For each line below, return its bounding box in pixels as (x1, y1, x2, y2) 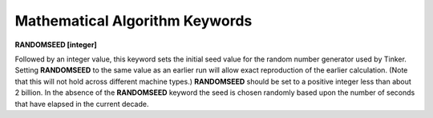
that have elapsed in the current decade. (14, 99, 149, 108)
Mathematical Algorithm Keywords (14, 12, 253, 29)
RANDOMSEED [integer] (14, 40, 98, 49)
